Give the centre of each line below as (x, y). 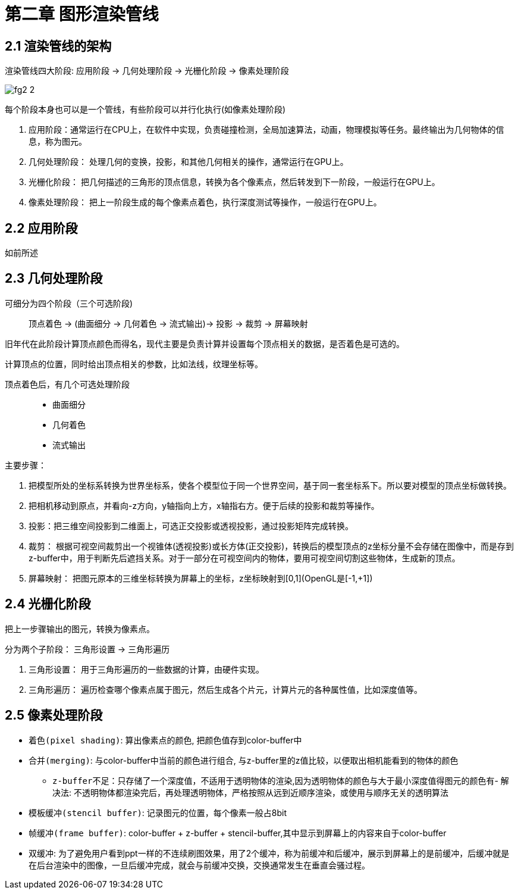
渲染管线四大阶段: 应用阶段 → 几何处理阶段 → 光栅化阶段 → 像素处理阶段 (147, 71)
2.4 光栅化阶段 (48, 604)
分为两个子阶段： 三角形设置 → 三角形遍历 (87, 649)
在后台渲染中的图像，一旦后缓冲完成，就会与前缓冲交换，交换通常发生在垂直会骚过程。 (199, 865)
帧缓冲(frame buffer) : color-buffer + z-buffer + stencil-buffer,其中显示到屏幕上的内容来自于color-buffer (238, 833)
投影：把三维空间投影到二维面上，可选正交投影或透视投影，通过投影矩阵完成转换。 (191, 526)
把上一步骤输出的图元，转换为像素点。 (80, 629)
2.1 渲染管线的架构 (58, 46)
